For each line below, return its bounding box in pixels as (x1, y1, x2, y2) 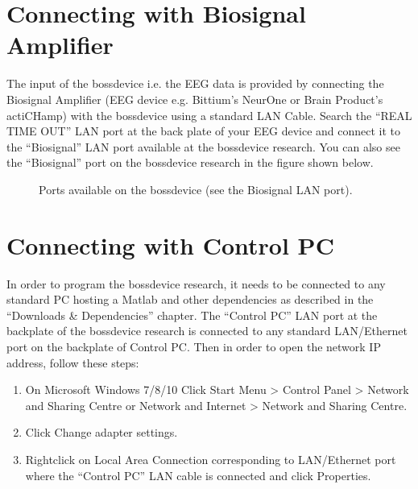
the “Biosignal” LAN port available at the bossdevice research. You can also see (6, 138, 400, 155)
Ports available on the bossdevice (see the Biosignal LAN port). (39, 180, 353, 197)
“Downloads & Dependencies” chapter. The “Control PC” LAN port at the (6, 306, 378, 323)
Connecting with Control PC (6, 228, 334, 261)
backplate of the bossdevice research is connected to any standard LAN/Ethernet (6, 322, 408, 339)
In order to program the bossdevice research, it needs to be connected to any (6, 275, 386, 292)
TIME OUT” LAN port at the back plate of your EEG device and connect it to (6, 122, 401, 139)
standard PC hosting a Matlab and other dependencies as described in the (6, 291, 374, 308)
